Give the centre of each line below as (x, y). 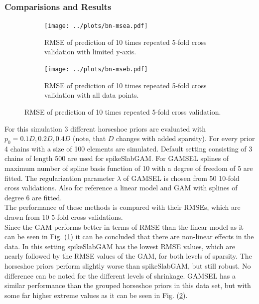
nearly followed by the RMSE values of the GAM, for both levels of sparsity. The (128, 256)
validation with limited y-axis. (90, 52)
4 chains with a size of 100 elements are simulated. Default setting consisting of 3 (129, 148)
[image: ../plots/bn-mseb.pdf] (96, 70)
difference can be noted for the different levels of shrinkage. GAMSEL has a (120, 275)
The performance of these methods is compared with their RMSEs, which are (123, 207)
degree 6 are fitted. (33, 197)
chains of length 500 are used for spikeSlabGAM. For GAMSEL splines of (117, 158)
